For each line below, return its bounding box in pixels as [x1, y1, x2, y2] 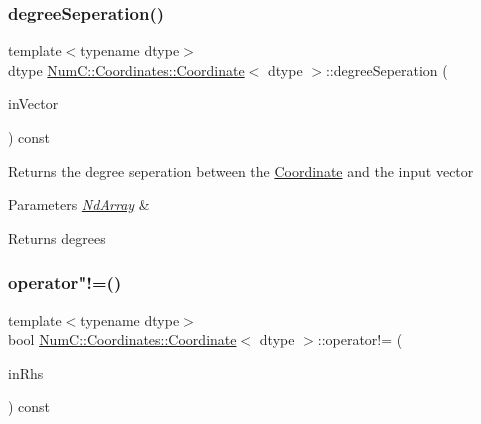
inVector [8, 93, 59, 114]
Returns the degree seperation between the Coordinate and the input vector [8, 160, 474, 181]
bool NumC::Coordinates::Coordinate [8, 329, 237, 350]
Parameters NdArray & [8, 194, 150, 215]
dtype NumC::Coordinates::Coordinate [8, 59, 245, 80]
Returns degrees [8, 227, 106, 248]
